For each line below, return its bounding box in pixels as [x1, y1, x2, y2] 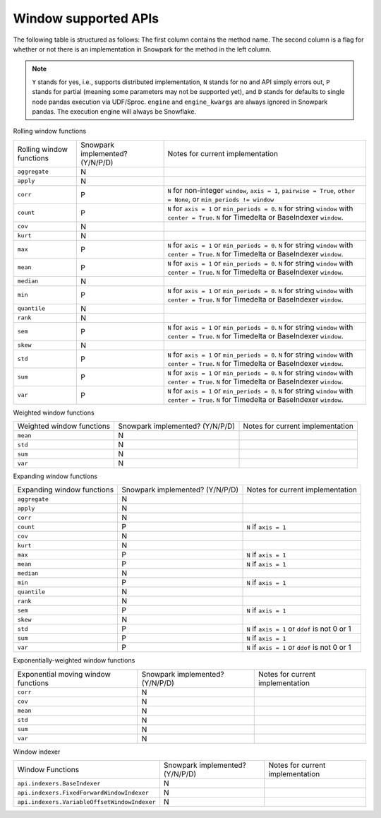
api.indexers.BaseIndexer [17, 779, 101, 787]
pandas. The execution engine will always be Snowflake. [32, 107, 197, 116]
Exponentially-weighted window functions [13, 656, 135, 665]
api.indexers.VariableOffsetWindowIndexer [17, 798, 156, 805]
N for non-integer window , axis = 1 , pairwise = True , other [167, 185, 356, 195]
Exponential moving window [17, 669, 111, 679]
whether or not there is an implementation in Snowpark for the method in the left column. [13, 45, 272, 53]
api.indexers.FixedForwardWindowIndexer [17, 788, 150, 796]
